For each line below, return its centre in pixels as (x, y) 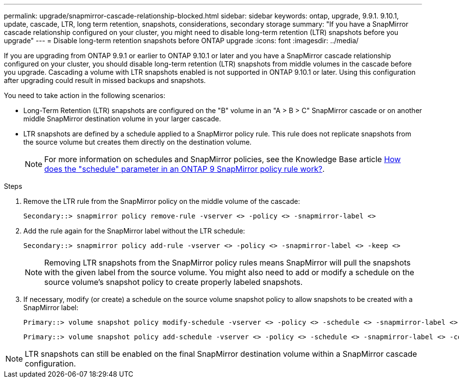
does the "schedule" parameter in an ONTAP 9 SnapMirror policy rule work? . (185, 169)
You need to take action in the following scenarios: (85, 95)
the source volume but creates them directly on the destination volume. (138, 142)
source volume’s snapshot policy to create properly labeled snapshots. (174, 282)
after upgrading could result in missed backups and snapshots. (105, 80)
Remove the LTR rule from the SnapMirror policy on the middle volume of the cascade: (162, 201)
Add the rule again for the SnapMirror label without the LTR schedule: (134, 231)
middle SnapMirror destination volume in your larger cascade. (122, 119)
